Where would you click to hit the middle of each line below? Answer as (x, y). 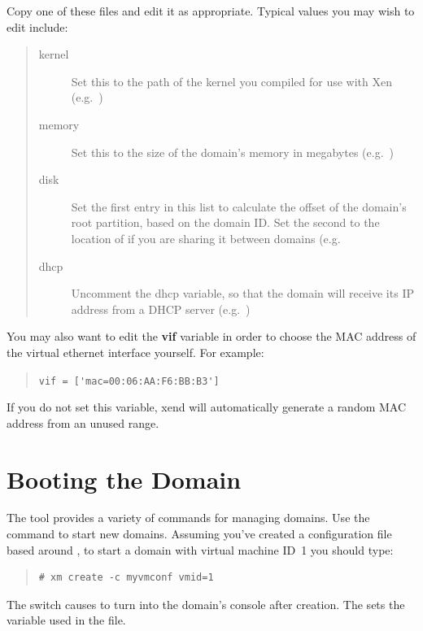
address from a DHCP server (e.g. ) (161, 309)
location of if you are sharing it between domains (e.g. (206, 238)
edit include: (37, 26)
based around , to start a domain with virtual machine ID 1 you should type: (200, 549)
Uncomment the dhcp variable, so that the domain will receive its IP (242, 293)
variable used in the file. (66, 620)
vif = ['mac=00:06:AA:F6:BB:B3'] (129, 381)
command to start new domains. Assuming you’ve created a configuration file (199, 534)
